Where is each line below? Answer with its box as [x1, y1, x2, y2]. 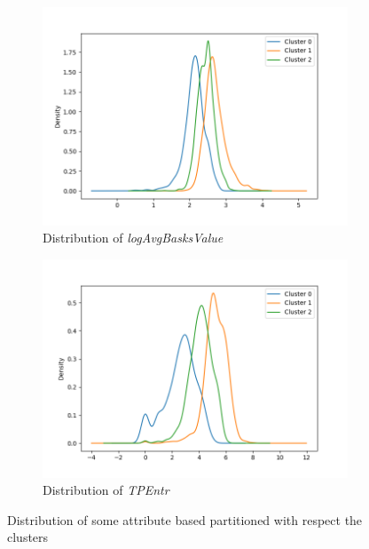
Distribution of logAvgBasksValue [43, 228, 224, 247]
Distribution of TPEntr [43, 481, 169, 499]
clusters [7, 528, 49, 546]
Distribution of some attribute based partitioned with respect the [7, 510, 363, 529]
